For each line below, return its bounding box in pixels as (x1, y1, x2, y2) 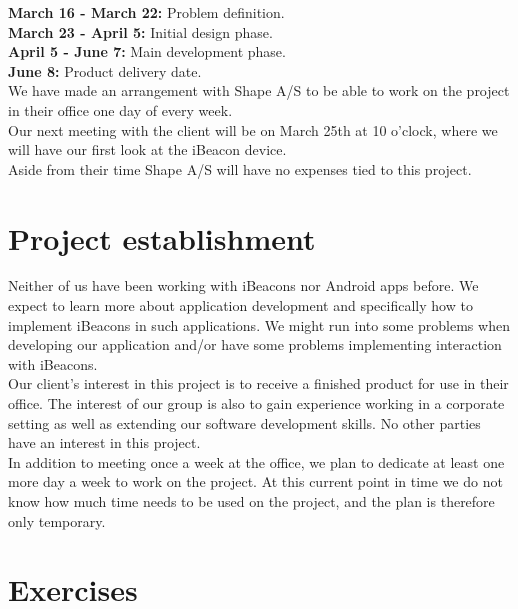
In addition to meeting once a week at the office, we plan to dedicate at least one (8, 451, 505, 472)
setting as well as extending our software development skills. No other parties (8, 412, 481, 433)
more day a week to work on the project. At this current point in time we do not (8, 471, 503, 492)
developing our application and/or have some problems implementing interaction (8, 334, 502, 355)
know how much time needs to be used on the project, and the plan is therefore (8, 491, 495, 511)
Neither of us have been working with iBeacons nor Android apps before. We (8, 275, 479, 296)
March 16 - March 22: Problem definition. (8, 2, 285, 22)
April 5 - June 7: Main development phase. (8, 41, 286, 62)
